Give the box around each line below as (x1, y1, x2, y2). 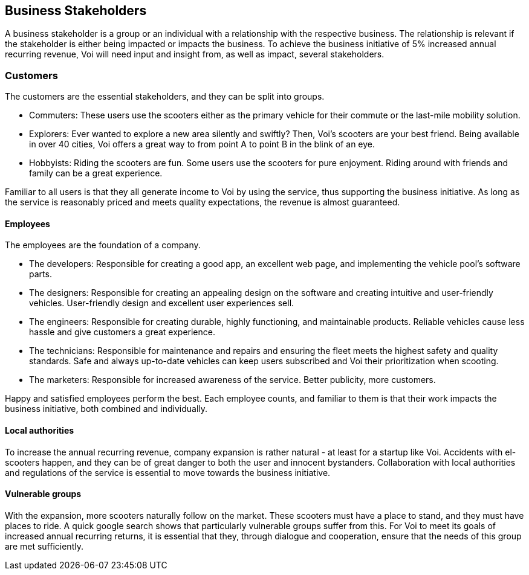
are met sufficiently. (5, 541, 83, 551)
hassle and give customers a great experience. (29, 327, 215, 338)
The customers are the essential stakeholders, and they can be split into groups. (5, 91, 325, 102)
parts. (29, 269, 52, 280)
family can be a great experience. (29, 168, 163, 179)
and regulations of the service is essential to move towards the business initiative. (5, 467, 331, 478)
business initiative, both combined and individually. (5, 403, 208, 414)
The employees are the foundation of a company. (5, 240, 201, 251)
